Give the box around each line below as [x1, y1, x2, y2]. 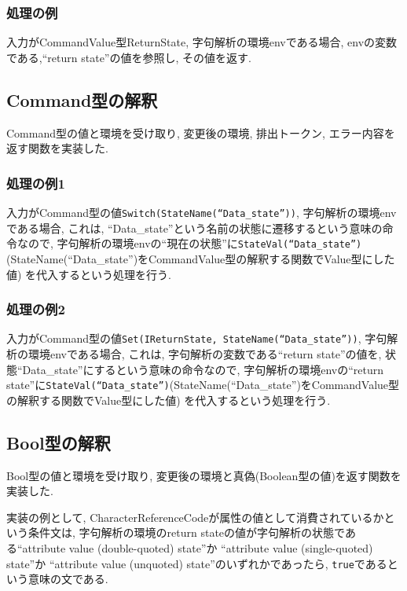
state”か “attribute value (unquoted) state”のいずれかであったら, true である [6, 555, 387, 571]
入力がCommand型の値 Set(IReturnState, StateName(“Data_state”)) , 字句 [6, 330, 387, 347]
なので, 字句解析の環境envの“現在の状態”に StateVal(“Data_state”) [16, 235, 362, 251]
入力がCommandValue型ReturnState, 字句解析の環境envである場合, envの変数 [6, 34, 398, 50]
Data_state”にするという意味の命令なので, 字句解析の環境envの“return [22, 361, 383, 377]
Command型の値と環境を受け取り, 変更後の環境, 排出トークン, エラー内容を [6, 124, 395, 141]
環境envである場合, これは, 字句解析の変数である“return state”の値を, [27, 345, 382, 362]
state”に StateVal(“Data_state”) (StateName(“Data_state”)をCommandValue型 [6, 376, 400, 393]
